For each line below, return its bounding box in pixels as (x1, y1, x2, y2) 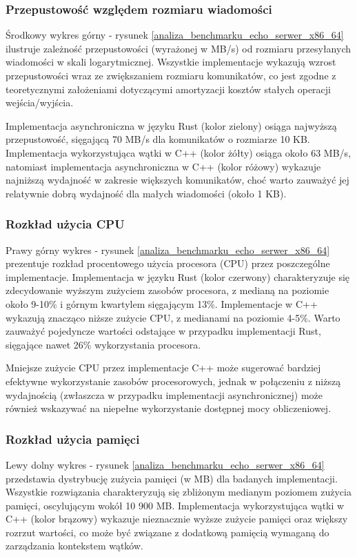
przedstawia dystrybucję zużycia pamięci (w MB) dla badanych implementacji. (6, 471, 338, 485)
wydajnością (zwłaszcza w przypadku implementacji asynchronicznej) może (6, 387, 323, 402)
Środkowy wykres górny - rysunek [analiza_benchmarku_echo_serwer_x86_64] (6, 28, 344, 42)
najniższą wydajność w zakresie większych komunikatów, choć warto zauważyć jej (6, 173, 349, 187)
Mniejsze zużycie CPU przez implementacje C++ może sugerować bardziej (6, 360, 321, 375)
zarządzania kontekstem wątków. (6, 538, 143, 553)
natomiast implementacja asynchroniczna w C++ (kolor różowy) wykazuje (6, 159, 321, 173)
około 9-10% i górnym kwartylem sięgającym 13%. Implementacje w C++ (6, 296, 318, 311)
